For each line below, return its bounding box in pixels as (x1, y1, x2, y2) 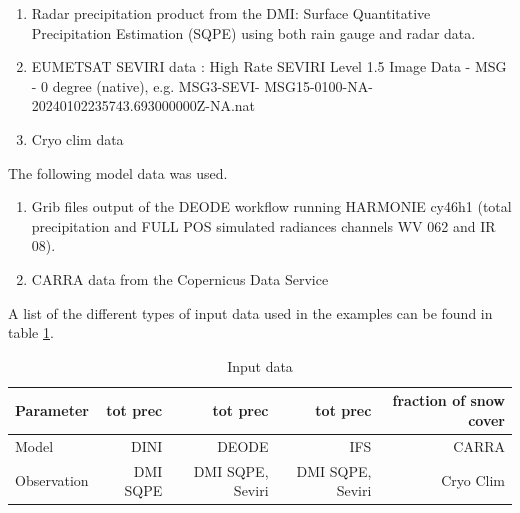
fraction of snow (392, 390, 505, 411)
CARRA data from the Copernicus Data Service (31, 268, 329, 289)
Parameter (15, 400, 89, 421)
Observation (15, 470, 89, 491)
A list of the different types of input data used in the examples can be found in (8, 302, 493, 323)
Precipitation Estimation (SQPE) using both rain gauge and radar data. (31, 22, 476, 43)
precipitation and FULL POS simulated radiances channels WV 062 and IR (31, 215, 496, 236)
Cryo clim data (31, 128, 124, 149)
